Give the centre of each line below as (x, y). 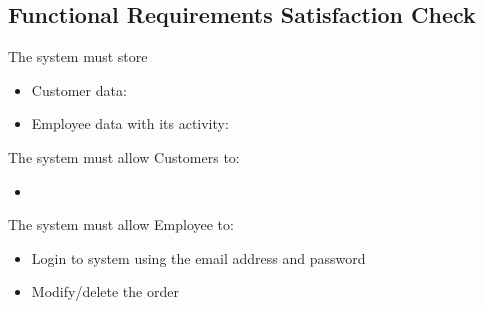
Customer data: (79, 89)
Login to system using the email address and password (198, 257)
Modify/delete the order (105, 291)
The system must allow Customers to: (124, 156)
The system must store (78, 56)
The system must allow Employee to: (121, 224)
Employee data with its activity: (130, 123)
